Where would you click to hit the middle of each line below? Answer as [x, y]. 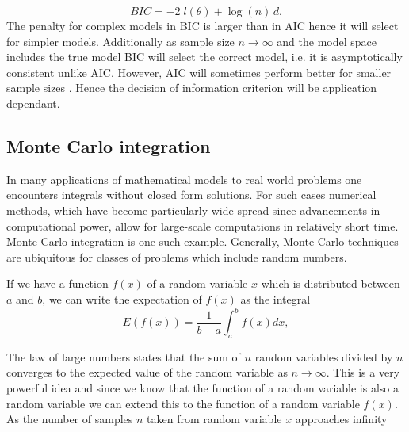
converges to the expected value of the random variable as [147, 372]
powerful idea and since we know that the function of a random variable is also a [203, 388]
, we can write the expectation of [122, 298]
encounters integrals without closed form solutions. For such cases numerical [191, 195]
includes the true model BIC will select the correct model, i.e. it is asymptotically [204, 57]
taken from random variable [214, 419]
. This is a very [363, 372]
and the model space [327, 41]
